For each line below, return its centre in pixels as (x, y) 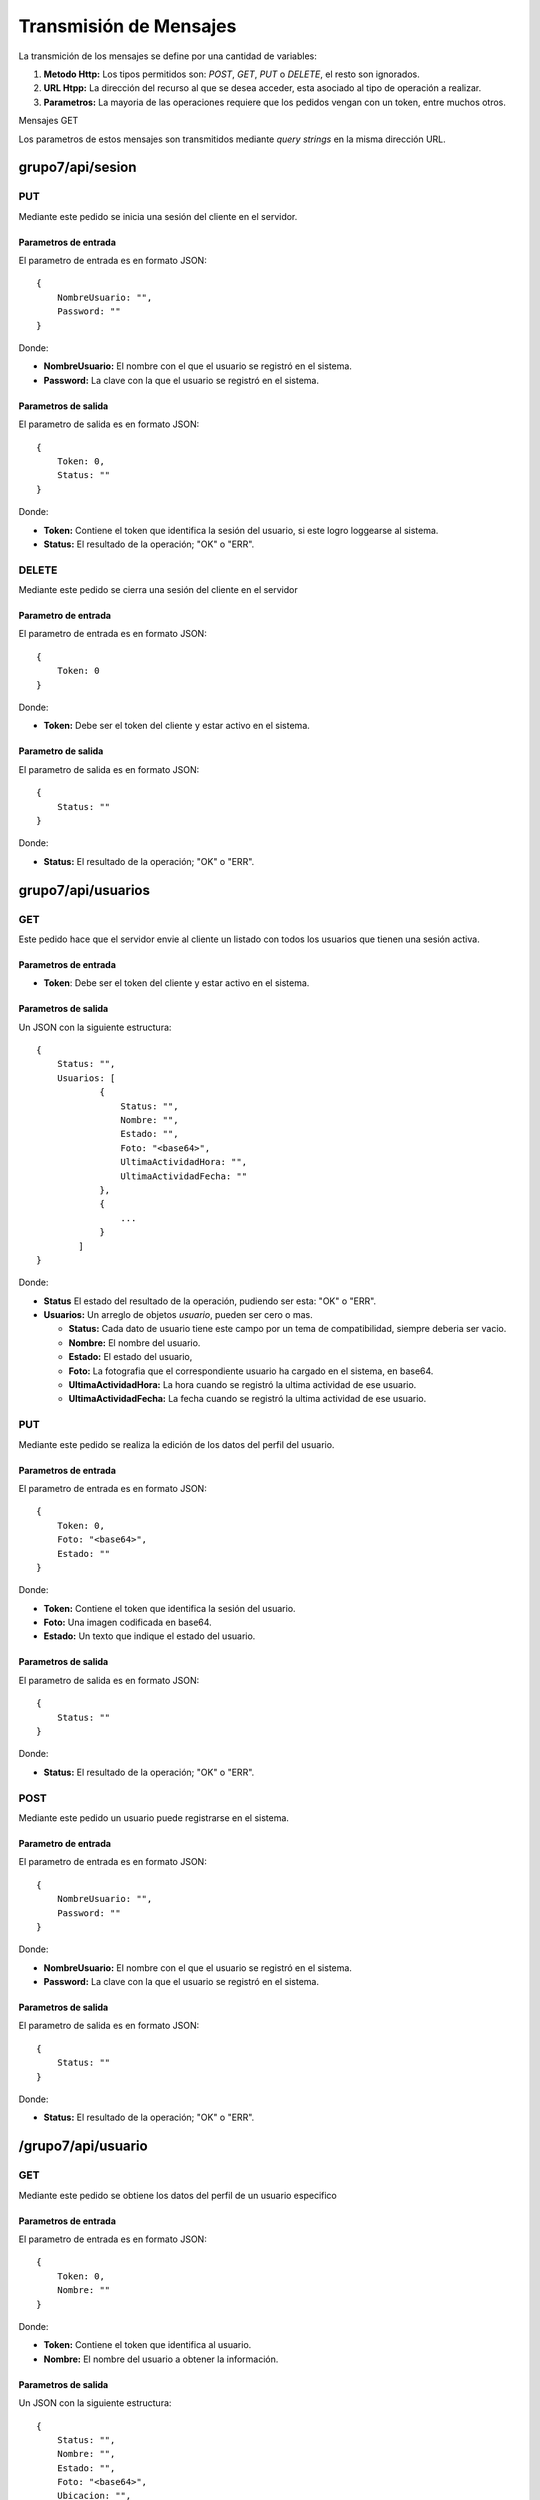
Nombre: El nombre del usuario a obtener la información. (161, 2359)
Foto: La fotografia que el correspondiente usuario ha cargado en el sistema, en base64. (251, 1371)
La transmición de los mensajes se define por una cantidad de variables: (167, 56)
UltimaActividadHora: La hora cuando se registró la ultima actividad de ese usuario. (242, 1385)
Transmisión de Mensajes (127, 26)
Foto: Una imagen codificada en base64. (127, 1622)
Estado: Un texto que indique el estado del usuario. (149, 1636)
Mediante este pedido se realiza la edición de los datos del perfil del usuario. (176, 1444)
